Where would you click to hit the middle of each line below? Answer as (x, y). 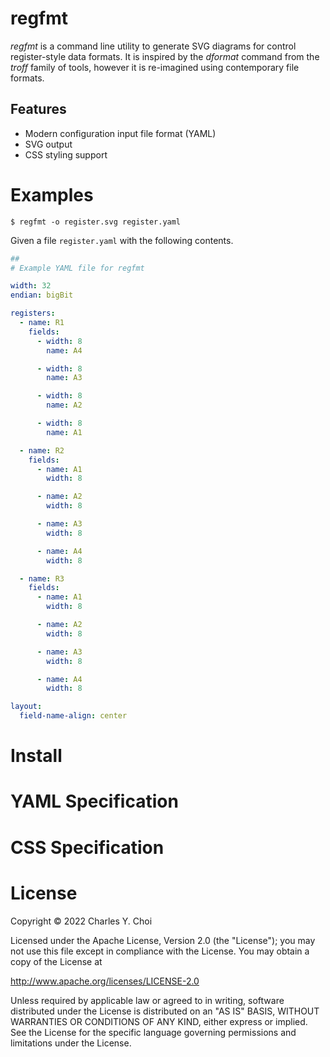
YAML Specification (94, 801)
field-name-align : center (73, 716)
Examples (52, 194)
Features (38, 109)
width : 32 (31, 286)
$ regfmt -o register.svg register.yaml (96, 222)
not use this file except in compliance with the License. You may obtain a (160, 951)
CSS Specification (87, 847)
